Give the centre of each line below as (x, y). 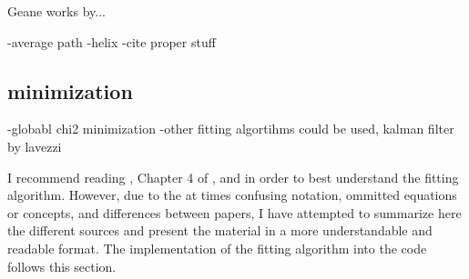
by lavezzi (35, 146)
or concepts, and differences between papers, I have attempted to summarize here (234, 212)
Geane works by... (56, 11)
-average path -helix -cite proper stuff (112, 41)
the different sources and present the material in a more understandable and (220, 230)
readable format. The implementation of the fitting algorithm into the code (217, 248)
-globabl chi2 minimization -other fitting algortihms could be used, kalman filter (231, 129)
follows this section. (62, 266)
